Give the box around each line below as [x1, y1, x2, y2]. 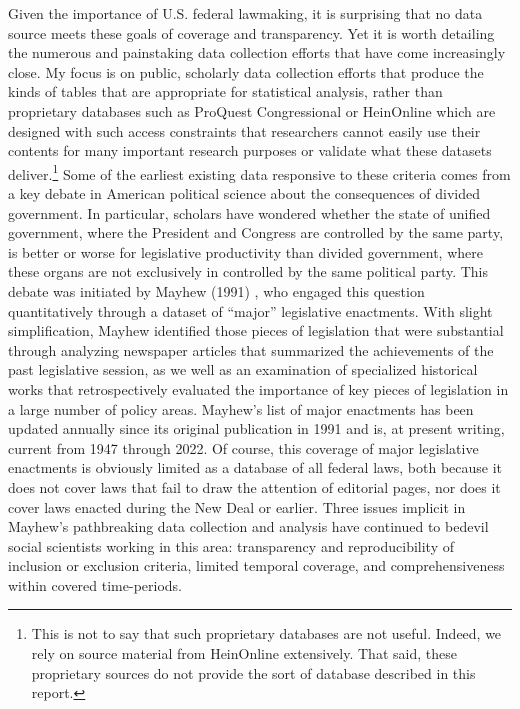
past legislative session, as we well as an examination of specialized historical [8, 359, 478, 380]
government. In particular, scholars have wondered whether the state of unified [8, 202, 491, 223]
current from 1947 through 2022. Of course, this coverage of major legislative [8, 437, 479, 458]
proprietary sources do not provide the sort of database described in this [31, 662, 476, 683]
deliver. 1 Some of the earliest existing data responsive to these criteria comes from [8, 160, 511, 184]
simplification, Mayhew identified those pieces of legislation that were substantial [8, 320, 504, 341]
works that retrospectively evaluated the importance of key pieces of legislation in [8, 378, 509, 399]
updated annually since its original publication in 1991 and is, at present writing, [8, 418, 505, 439]
